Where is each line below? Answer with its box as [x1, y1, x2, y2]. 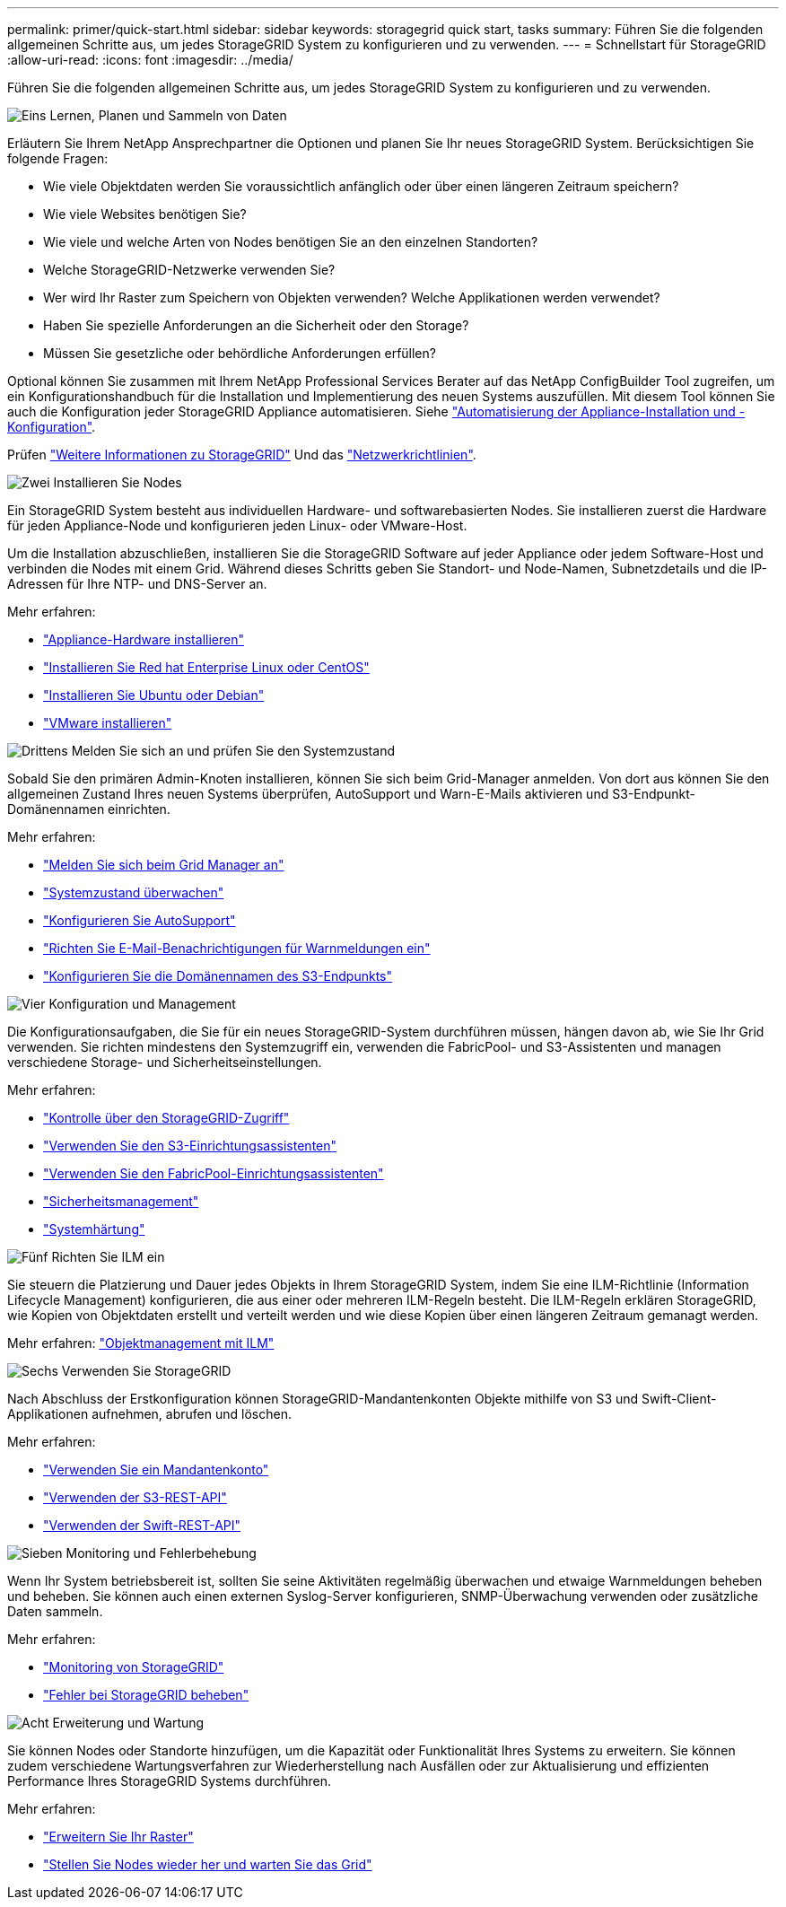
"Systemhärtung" [43, 1221, 145, 1237]
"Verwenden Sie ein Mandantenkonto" [43, 1462, 269, 1477]
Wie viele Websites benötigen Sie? [43, 206, 247, 222]
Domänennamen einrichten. [7, 801, 170, 817]
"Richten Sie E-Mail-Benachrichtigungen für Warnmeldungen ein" [43, 940, 431, 956]
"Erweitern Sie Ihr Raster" [43, 1829, 194, 1844]
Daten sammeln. [7, 1604, 103, 1619]
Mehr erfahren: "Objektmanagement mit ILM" [7, 1335, 275, 1351]
